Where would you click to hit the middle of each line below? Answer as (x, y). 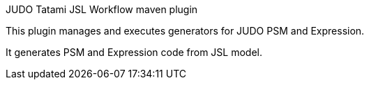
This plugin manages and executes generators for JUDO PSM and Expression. (185, 31)
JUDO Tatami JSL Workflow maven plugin (102, 9)
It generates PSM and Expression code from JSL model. (134, 52)
